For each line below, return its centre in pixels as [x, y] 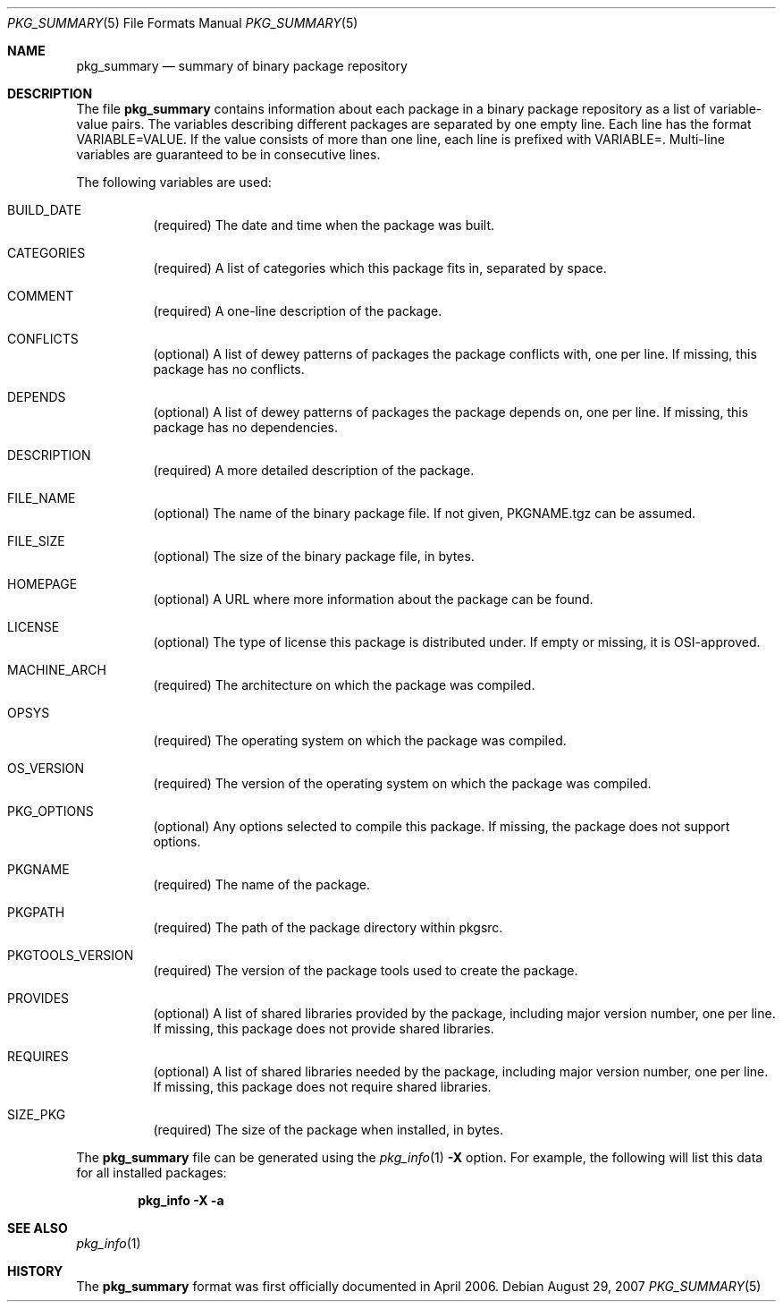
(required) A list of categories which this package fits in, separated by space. [380, 268]
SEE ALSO [38, 1228]
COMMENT [41, 296]
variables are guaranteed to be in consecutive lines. [228, 154]
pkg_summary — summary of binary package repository [242, 66]
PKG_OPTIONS [51, 811]
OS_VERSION [46, 768]
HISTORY [35, 1271]
